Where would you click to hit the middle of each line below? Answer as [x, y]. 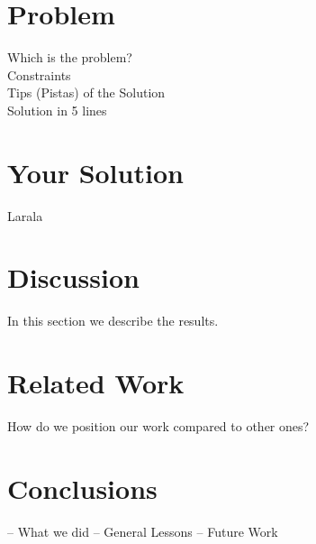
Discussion [73, 277]
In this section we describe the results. [113, 321]
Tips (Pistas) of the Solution [86, 92]
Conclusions [82, 488]
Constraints [39, 74]
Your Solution [95, 172]
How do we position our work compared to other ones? [158, 426]
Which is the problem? [70, 57]
